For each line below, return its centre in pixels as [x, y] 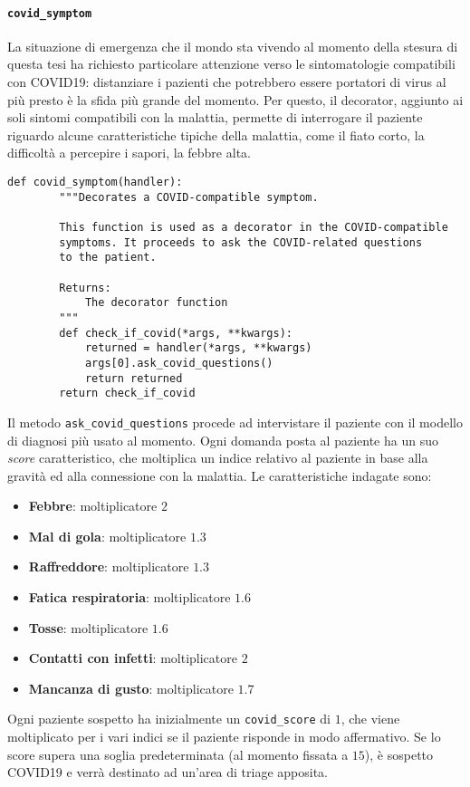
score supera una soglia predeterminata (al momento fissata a [178, 754]
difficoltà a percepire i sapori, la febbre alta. [129, 153]
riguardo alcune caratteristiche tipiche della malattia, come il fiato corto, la [216, 134]
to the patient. [108, 258]
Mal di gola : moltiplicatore [107, 536]
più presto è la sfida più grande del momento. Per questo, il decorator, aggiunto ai [235, 99]
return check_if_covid [127, 393]
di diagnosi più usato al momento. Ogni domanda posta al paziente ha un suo [223, 440]
